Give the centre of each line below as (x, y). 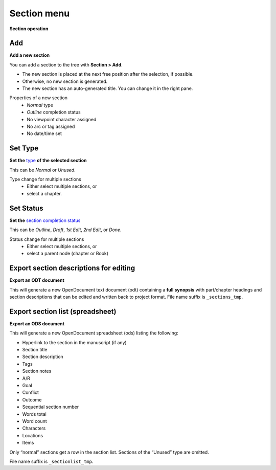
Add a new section (30, 55)
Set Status (26, 208)
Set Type (24, 148)
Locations (33, 435)
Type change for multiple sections (45, 180)
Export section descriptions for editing (72, 268)
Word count (34, 421)
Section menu (40, 13)
